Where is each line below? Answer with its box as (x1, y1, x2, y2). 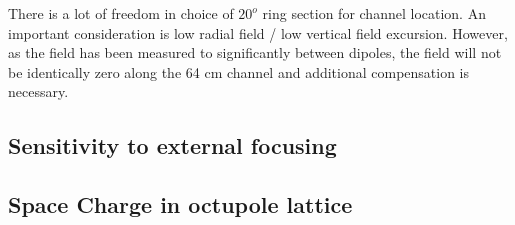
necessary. (8, 81, 69, 102)
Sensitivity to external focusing (8, 130, 337, 161)
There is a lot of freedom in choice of (8, 3, 234, 23)
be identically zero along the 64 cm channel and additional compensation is (8, 61, 470, 82)
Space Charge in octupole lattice (8, 189, 353, 220)
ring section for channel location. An (262, 3, 486, 23)
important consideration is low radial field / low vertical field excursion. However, (8, 22, 508, 43)
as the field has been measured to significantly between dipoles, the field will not (8, 42, 502, 63)
